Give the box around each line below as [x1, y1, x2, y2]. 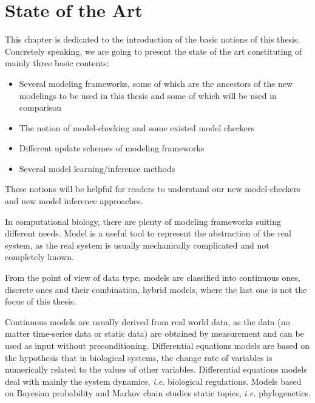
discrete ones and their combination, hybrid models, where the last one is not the [5, 283, 307, 295]
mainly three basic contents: [5, 57, 109, 69]
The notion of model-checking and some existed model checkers [19, 121, 254, 134]
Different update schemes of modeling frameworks [19, 142, 205, 154]
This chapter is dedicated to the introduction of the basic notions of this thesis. [5, 33, 300, 46]
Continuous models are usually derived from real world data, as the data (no [5, 315, 290, 328]
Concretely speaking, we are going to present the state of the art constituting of [5, 44, 302, 57]
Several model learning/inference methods [19, 162, 175, 174]
